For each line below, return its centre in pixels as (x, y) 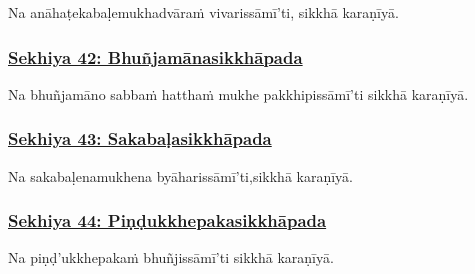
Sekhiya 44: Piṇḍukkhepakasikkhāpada (167, 220)
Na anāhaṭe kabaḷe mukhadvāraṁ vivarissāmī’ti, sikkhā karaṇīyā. (203, 12)
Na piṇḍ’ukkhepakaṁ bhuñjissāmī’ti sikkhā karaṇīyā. (171, 257)
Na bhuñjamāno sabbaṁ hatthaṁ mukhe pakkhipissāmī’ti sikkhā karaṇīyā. (238, 93)
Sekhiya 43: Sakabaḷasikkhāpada (140, 138)
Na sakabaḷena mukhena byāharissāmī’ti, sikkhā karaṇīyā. (180, 175)
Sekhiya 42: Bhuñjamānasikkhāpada (155, 56)
